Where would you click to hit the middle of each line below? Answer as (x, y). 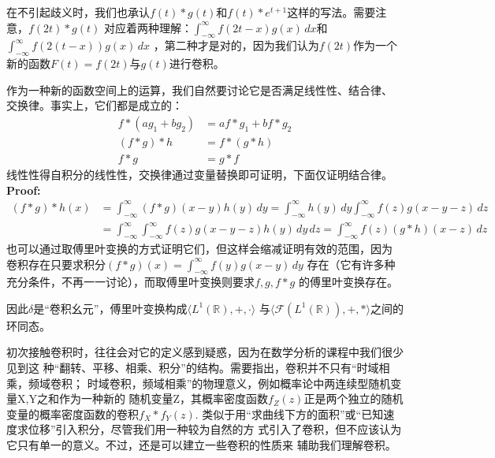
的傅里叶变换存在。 (348, 282)
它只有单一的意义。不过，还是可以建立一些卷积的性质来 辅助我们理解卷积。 (201, 445)
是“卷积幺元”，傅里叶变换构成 (110, 308)
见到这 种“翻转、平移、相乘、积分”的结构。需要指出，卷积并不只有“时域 (193, 368)
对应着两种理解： (148, 27)
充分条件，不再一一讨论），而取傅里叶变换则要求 (130, 282)
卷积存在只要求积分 (56, 264)
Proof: (24, 190)
